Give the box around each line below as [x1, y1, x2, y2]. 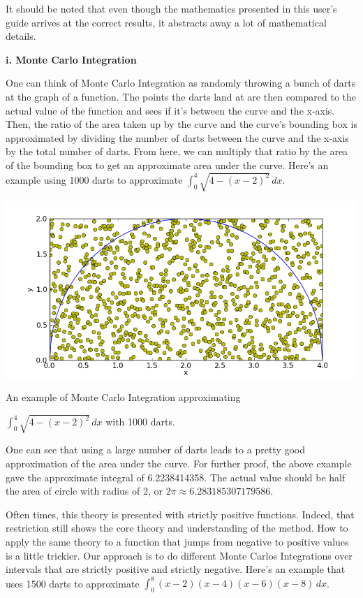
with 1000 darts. [105, 414, 175, 429]
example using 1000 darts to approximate [6, 172, 183, 187]
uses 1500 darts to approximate [6, 576, 140, 590]
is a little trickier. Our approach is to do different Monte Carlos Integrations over [6, 548, 353, 562]
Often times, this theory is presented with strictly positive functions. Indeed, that [6, 506, 355, 521]
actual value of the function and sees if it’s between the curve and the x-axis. [6, 103, 335, 117]
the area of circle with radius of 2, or [6, 483, 163, 498]
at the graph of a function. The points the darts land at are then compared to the [6, 89, 356, 103]
